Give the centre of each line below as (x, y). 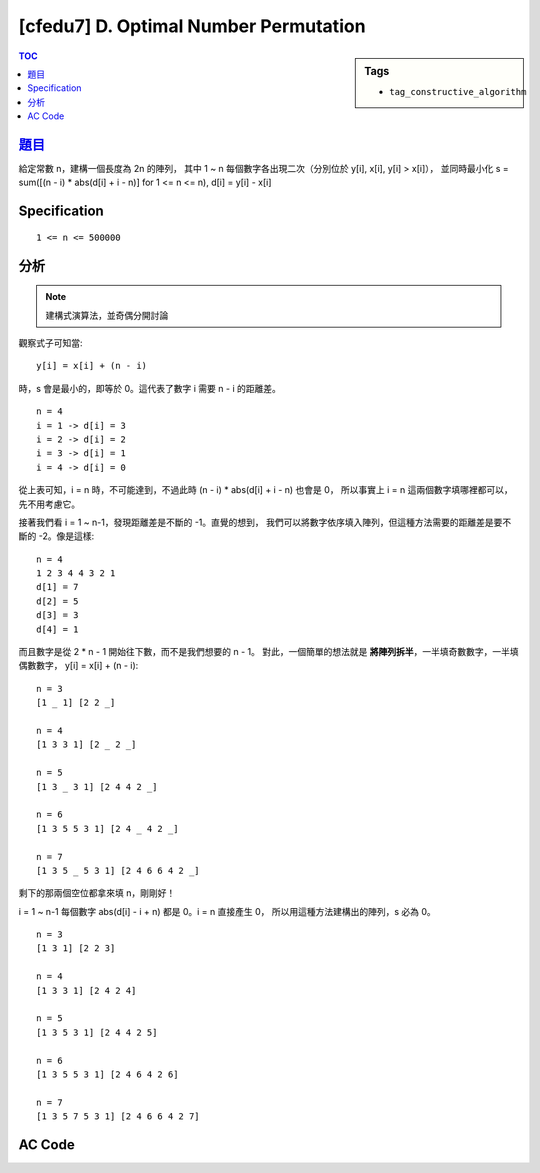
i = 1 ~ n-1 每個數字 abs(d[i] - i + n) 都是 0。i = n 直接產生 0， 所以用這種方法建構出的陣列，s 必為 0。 (227, 911)
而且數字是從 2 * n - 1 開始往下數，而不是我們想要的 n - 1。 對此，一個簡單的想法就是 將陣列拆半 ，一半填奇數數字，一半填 (268, 652)
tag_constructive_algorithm (458, 91)
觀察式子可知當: (51, 343)
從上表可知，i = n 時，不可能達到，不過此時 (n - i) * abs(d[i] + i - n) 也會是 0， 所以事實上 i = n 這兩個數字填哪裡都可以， (266, 490)
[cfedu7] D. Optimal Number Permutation (192, 26)
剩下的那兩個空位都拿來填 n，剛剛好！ (97, 893)
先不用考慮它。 (49, 504)
